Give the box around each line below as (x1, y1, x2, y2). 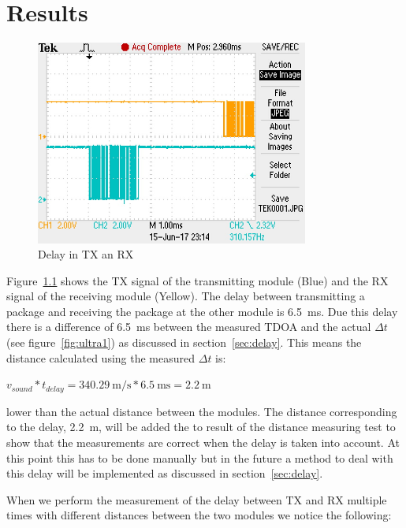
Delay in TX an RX (38, 246, 134, 262)
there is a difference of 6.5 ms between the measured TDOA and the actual (6, 318, 371, 335)
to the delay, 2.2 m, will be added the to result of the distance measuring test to (6, 418, 396, 435)
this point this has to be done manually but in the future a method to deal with (6, 449, 393, 466)
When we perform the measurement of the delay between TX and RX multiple (6, 491, 387, 508)
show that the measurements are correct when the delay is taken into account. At (6, 433, 400, 450)
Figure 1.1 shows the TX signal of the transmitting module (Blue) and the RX (6, 272, 389, 288)
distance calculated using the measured (6, 349, 196, 366)
